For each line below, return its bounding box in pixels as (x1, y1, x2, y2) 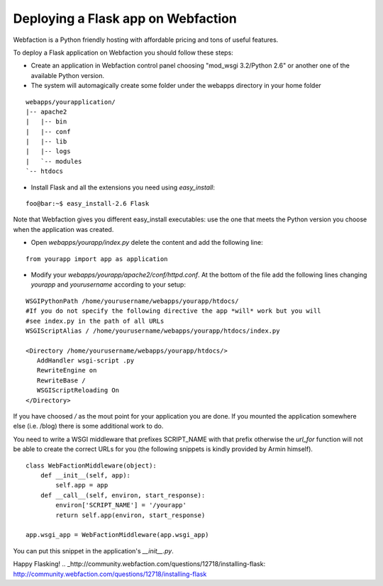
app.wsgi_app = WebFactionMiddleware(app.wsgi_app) (26, 531, 209, 539)
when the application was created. (13, 225, 114, 233)
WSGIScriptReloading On (36, 387, 120, 394)
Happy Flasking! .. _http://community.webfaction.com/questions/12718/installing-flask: (13, 560, 266, 568)
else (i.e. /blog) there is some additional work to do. (13, 422, 164, 431)
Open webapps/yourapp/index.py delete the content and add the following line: (30, 238, 263, 247)
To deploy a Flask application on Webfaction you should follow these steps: (13, 48, 233, 57)
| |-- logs (26, 148, 71, 155)
